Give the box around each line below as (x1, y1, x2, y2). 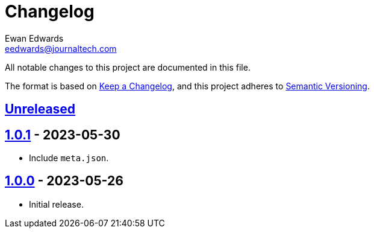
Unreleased (5, 101, 76, 117)
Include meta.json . (29, 153, 109, 164)
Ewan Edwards (5, 33, 64, 43)
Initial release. (29, 199, 84, 209)
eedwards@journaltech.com (5, 43, 117, 54)
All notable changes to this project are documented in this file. (5, 62, 251, 72)
